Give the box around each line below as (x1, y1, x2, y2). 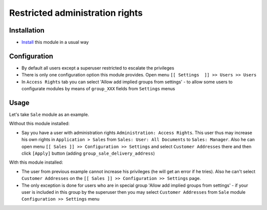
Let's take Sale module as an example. (9, 111, 89, 118)
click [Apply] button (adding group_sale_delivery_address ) (21, 150, 155, 156)
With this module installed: (9, 159, 63, 165)
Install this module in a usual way (21, 39, 89, 45)
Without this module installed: (9, 121, 70, 127)
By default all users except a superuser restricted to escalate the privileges (21, 65, 175, 71)
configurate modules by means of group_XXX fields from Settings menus (21, 86, 176, 92)
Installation (9, 26, 44, 35)
